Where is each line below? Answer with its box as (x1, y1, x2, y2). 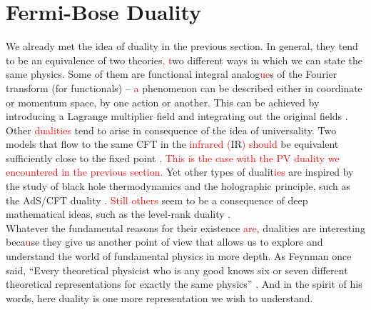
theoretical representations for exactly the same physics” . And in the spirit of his (6, 276, 362, 291)
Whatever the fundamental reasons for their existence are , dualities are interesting (6, 220, 365, 235)
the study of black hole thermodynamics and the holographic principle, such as (6, 179, 351, 194)
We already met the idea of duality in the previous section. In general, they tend (6, 39, 358, 54)
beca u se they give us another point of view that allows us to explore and (6, 234, 323, 249)
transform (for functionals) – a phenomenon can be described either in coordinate (6, 80, 362, 95)
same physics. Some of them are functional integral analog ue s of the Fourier (6, 66, 337, 81)
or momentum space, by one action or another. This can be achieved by (6, 94, 320, 109)
